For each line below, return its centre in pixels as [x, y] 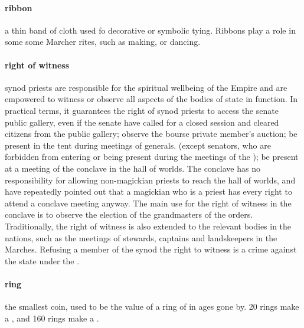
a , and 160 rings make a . [52, 318]
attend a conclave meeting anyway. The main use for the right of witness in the [148, 203]
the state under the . [42, 260]
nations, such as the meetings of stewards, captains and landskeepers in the [141, 237]
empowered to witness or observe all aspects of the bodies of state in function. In [151, 99]
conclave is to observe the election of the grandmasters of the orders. [129, 214]
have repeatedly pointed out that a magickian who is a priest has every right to [148, 191]
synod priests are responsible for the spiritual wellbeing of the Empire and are [146, 87]
